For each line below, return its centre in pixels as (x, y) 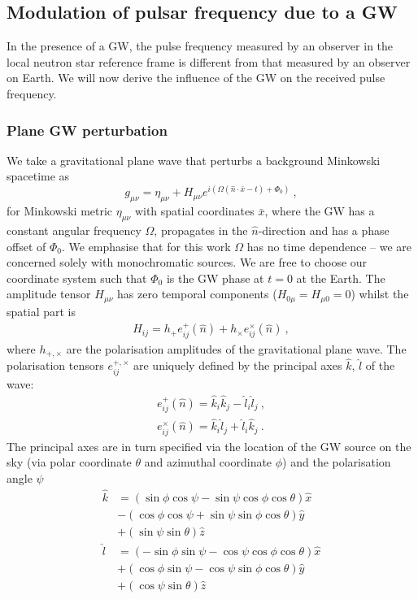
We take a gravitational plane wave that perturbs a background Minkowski (194, 160)
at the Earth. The (341, 278)
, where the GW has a (320, 211)
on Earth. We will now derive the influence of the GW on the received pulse (196, 78)
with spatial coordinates (194, 211)
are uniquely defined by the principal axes (238, 365)
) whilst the (380, 294)
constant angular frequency (74, 230)
